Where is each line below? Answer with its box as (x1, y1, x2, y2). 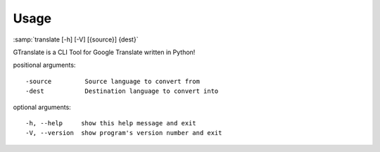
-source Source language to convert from (25, 77, 201, 85)
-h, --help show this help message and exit (25, 119, 196, 127)
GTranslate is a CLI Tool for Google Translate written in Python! (13, 48, 196, 56)
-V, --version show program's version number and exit (25, 129, 222, 137)
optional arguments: (13, 103, 72, 111)
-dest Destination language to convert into (25, 87, 219, 95)
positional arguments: (13, 61, 76, 70)
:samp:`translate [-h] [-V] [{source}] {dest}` (13, 35, 139, 44)
